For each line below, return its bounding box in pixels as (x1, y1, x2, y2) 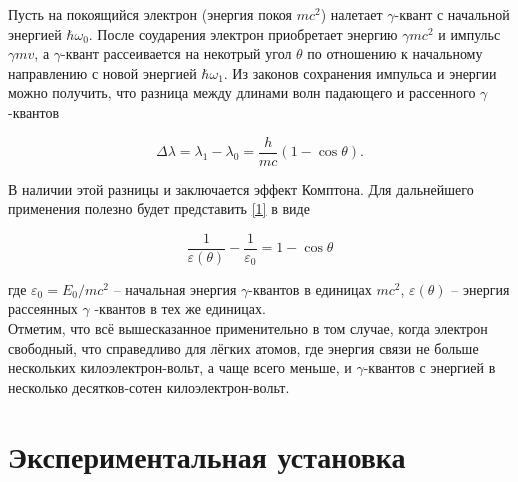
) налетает (320, 4, 383, 24)
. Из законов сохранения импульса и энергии (223, 62, 497, 83)
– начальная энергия (113, 278, 237, 299)
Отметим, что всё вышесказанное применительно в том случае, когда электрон (8, 318, 488, 339)
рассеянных (8, 298, 78, 319)
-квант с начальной (394, 4, 510, 24)
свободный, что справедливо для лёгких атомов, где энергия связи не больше (8, 337, 479, 358)
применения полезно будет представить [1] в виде (8, 198, 310, 219)
